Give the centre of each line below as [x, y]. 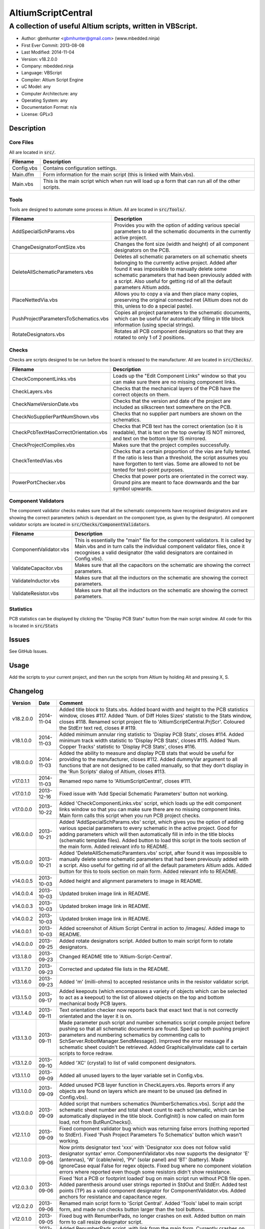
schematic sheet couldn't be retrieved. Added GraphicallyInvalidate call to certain [153, 1047]
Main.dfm [23, 175]
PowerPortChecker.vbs [39, 482]
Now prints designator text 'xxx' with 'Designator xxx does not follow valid [145, 1147]
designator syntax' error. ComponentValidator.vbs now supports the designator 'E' [154, 1154]
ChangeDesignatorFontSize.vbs [49, 247]
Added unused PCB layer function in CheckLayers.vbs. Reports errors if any [147, 1085]
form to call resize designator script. [101, 1222]
